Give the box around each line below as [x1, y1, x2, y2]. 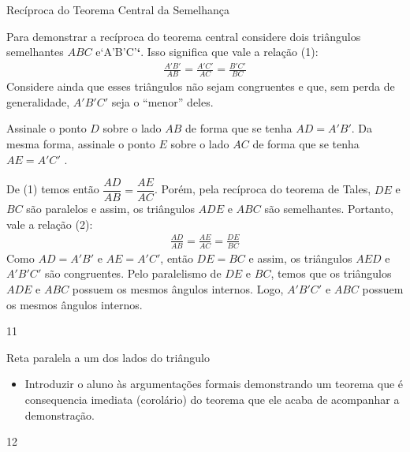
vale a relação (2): [6, 215, 93, 232]
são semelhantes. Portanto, [264, 200, 393, 217]
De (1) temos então [6, 181, 99, 197]
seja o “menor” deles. [111, 93, 214, 110]
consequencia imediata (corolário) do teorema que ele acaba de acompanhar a [24, 390, 400, 407]
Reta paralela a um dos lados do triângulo [6, 349, 210, 365]
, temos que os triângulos [270, 265, 392, 282]
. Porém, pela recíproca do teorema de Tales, [154, 181, 371, 197]
